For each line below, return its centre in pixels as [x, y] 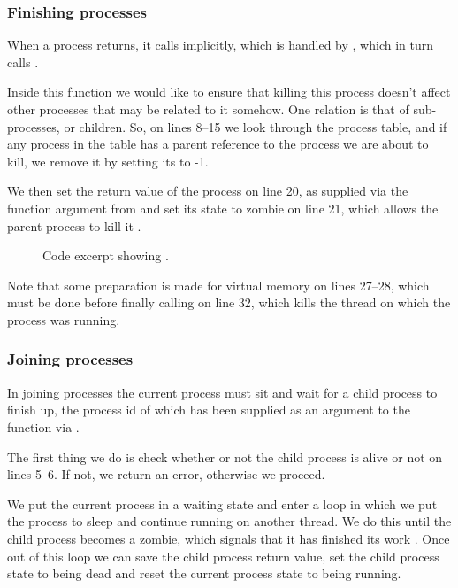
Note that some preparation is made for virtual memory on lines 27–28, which [218, 285]
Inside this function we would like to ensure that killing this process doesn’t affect [229, 92]
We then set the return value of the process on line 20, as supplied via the [208, 191]
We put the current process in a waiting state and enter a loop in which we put [222, 503]
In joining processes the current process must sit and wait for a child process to [222, 392]
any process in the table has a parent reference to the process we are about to [218, 144]
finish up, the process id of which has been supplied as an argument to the [209, 410]
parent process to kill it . [74, 225]
